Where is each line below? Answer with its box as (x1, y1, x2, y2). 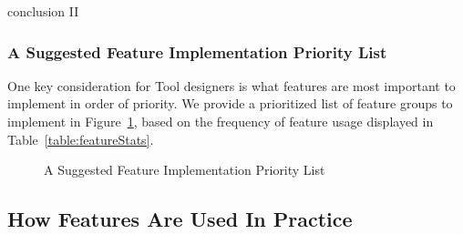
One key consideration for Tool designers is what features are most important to (7, 76, 456, 95)
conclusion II (7, 2, 79, 20)
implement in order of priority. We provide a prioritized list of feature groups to (7, 94, 453, 113)
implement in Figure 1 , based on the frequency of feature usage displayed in (7, 112, 434, 130)
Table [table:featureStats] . (7, 129, 154, 148)
